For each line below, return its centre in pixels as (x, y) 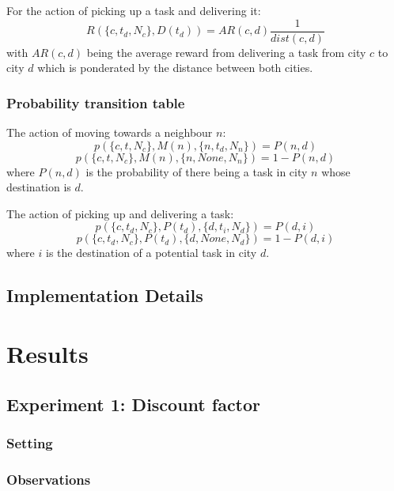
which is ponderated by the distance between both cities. (175, 68)
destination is (39, 187)
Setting (30, 442)
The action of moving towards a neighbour (110, 132)
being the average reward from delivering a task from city (226, 52)
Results (47, 353)
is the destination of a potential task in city (151, 253)
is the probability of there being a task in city (197, 171)
